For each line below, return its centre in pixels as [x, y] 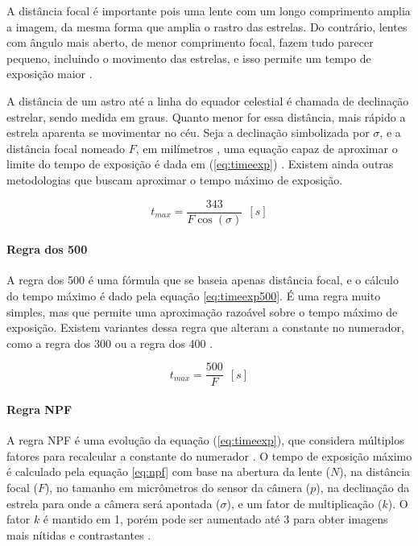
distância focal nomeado [66, 148]
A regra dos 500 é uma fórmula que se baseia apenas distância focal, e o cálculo [203, 280]
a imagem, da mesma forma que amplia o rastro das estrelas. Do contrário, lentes [207, 26]
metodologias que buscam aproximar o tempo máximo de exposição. [175, 179]
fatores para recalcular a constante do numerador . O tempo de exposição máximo [209, 455]
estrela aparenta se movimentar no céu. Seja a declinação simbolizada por [188, 132]
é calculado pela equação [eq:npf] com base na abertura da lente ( [168, 472]
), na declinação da [363, 487]
